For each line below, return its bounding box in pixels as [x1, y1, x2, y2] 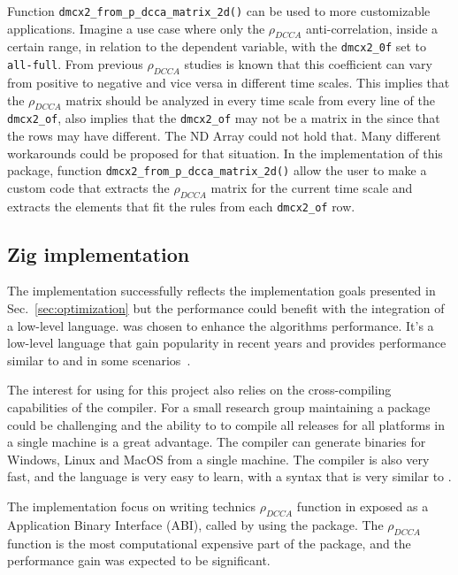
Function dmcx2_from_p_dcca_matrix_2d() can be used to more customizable [7, 2, 431, 19]
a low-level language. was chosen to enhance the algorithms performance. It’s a [7, 316, 434, 334]
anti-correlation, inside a [306, 19, 439, 37]
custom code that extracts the [7, 178, 170, 196]
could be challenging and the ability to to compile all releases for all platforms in [7, 415, 446, 433]
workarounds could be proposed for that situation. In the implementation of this [7, 143, 443, 162]
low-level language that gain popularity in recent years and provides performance [7, 333, 447, 352]
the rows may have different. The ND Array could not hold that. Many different [7, 126, 441, 144]
